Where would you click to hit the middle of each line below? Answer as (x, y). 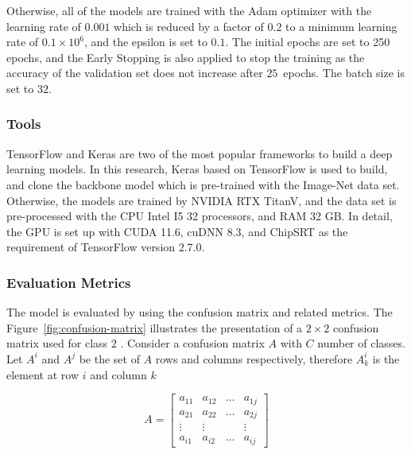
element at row (43, 374)
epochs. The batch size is (344, 73)
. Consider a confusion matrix (192, 343)
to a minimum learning (341, 26)
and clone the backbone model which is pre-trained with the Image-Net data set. (203, 184)
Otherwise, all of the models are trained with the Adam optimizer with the (189, 10)
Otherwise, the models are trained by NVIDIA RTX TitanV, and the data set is (202, 200)
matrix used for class (57, 343)
